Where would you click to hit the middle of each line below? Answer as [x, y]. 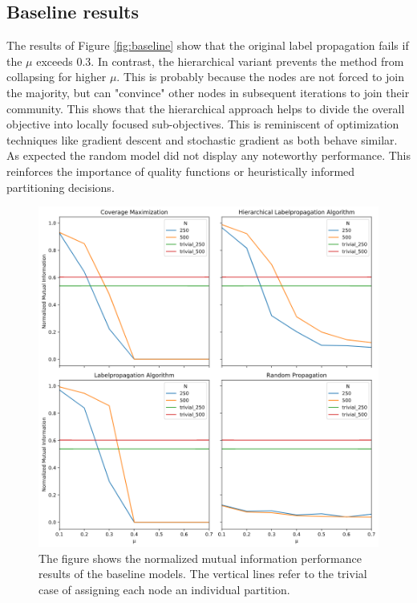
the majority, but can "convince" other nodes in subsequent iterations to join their [208, 92]
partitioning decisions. [61, 187]
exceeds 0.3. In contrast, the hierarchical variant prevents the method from [220, 61]
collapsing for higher [57, 77]
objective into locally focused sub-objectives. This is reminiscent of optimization [203, 124]
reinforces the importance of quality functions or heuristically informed [181, 171]
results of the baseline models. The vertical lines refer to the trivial [203, 574]
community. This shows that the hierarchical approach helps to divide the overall [206, 108]
